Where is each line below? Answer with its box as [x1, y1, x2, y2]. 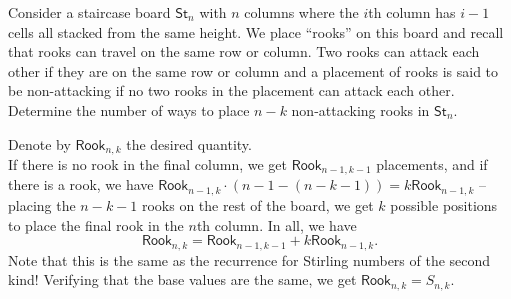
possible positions [390, 194, 498, 215]
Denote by [8, 133, 71, 154]
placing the [8, 194, 76, 215]
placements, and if [376, 154, 488, 175]
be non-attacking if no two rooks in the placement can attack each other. [8, 80, 455, 101]
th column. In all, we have [196, 214, 357, 235]
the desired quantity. [126, 133, 252, 154]
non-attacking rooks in [291, 99, 430, 120]
